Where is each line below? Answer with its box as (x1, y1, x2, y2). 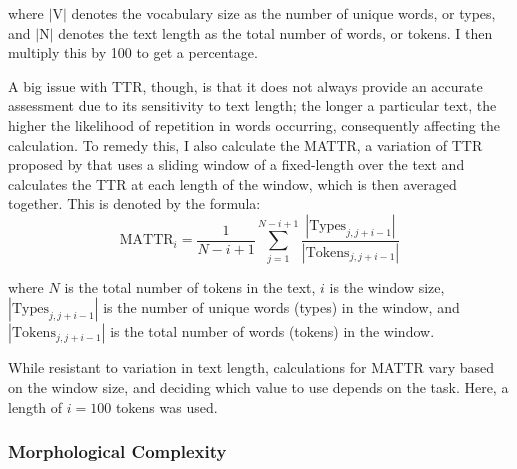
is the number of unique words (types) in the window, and (103, 297, 460, 318)
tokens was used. (115, 396, 218, 417)
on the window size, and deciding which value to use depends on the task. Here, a (8, 377, 509, 397)
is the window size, (329, 276, 445, 297)
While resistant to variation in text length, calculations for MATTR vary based (8, 357, 495, 378)
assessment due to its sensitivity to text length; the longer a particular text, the (8, 95, 497, 116)
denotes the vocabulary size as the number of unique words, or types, (71, 3, 496, 23)
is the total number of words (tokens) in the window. (110, 321, 435, 342)
